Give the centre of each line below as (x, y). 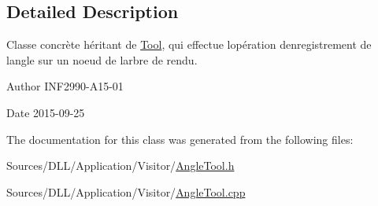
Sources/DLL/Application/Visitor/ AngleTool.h (120, 166)
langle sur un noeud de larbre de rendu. (102, 59)
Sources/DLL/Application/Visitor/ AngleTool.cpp (126, 191)
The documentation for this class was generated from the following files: (180, 139)
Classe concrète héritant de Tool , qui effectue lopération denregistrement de (189, 44)
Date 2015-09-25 (46, 112)
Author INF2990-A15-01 (65, 86)
